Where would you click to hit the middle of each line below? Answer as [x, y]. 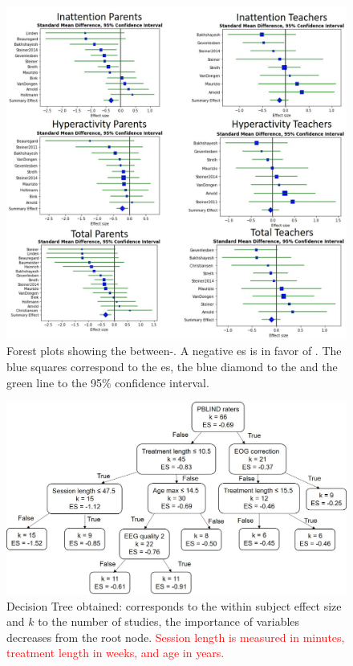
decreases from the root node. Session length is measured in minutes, [176, 637]
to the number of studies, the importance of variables [169, 621]
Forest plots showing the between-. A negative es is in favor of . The [174, 351]
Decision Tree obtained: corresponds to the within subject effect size [174, 605]
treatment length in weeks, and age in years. [116, 653]
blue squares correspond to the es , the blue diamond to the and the [172, 367]
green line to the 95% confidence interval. [108, 382]
